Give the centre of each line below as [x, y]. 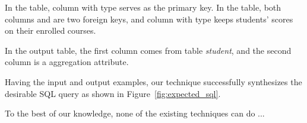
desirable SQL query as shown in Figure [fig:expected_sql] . [113, 93]
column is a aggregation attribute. [67, 62]
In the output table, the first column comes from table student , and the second [148, 50]
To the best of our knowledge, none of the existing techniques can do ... [135, 113]
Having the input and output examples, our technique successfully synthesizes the [153, 81]
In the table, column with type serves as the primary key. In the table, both [143, 7]
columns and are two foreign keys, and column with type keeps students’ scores [149, 19]
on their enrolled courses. [50, 30]
